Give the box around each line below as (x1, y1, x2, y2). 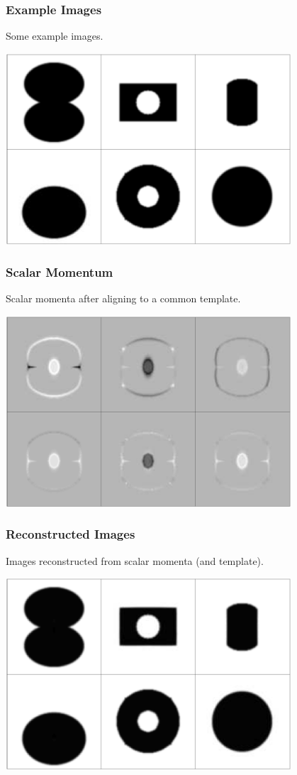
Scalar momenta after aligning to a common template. (6, 290, 241, 305)
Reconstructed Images (6, 525, 135, 543)
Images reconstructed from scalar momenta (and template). (6, 553, 264, 568)
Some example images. (6, 28, 103, 43)
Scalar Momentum (6, 263, 113, 280)
